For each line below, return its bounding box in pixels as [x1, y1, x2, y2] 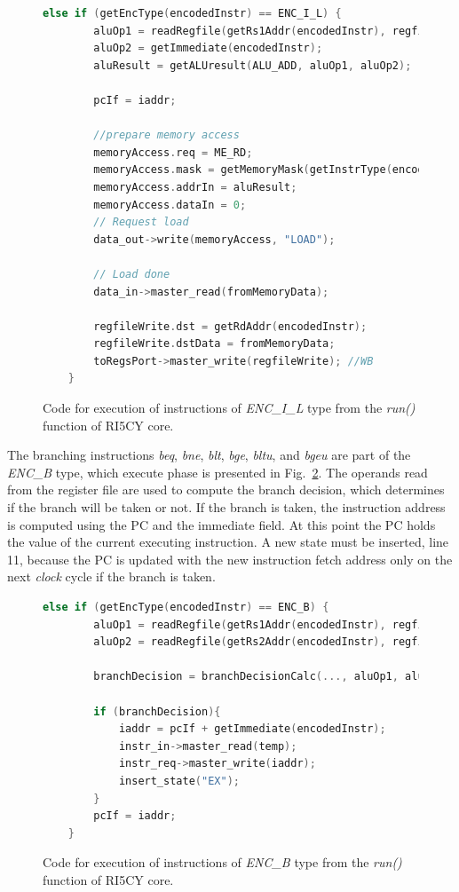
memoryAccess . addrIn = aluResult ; [93, 180, 297, 193]
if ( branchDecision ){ [93, 705, 221, 718]
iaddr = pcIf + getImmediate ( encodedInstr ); [118, 722, 386, 736]
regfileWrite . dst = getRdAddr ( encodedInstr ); [93, 320, 368, 333]
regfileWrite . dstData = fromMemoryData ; [93, 337, 336, 351]
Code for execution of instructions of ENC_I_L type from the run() [43, 399, 415, 417]
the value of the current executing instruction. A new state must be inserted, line [7, 533, 449, 551]
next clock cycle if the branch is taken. [7, 567, 216, 586]
